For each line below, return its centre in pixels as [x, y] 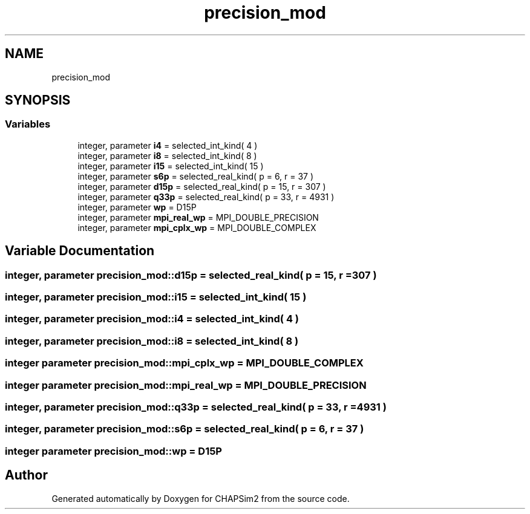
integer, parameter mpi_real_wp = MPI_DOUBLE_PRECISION [198, 217]
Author [26, 475]
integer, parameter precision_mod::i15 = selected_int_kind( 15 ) [156, 297]
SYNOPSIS [38, 100]
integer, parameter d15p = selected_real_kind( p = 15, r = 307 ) [202, 186]
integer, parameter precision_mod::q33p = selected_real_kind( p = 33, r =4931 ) [196, 407]
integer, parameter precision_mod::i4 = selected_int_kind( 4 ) [152, 319]
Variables [28, 124]
